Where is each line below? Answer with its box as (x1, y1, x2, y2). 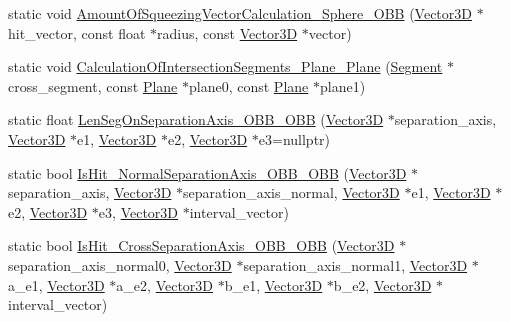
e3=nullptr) (258, 128, 331, 149)
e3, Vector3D (98, 201, 179, 222)
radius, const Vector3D (157, 22, 298, 43)
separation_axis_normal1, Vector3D (243, 254, 468, 275)
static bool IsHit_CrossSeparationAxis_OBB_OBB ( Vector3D (8, 235, 395, 256)
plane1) (319, 75, 366, 96)
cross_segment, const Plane (8, 75, 178, 96)
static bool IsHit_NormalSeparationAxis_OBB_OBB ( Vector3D (8, 162, 407, 183)
